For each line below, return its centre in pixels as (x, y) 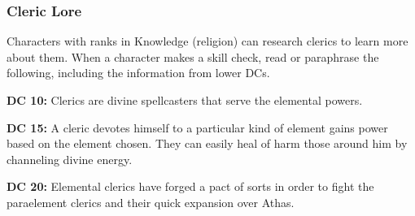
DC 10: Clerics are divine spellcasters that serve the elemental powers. (185, 100)
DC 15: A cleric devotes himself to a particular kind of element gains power (197, 127)
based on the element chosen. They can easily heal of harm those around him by (207, 143)
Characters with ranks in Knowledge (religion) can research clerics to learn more (207, 41)
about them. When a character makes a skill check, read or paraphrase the (193, 56)
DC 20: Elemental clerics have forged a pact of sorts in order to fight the (190, 186)
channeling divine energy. (70, 159)
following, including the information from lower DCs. (138, 73)
